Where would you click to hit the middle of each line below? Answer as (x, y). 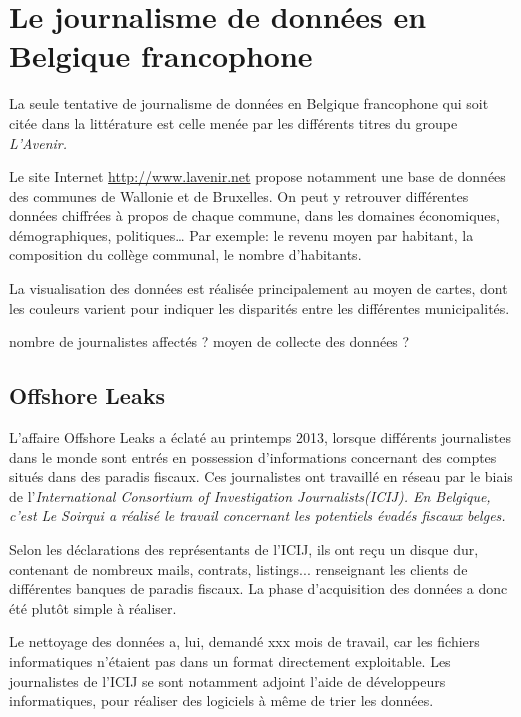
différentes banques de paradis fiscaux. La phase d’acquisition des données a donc (258, 588)
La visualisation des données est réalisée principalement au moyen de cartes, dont (258, 288)
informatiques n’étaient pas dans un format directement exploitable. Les (230, 660)
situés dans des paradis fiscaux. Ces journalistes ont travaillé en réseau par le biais (261, 476)
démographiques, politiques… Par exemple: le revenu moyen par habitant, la (241, 234)
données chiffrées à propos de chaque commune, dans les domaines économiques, (254, 215)
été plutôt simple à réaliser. (93, 607)
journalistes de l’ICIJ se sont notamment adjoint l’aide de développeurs (227, 680)
